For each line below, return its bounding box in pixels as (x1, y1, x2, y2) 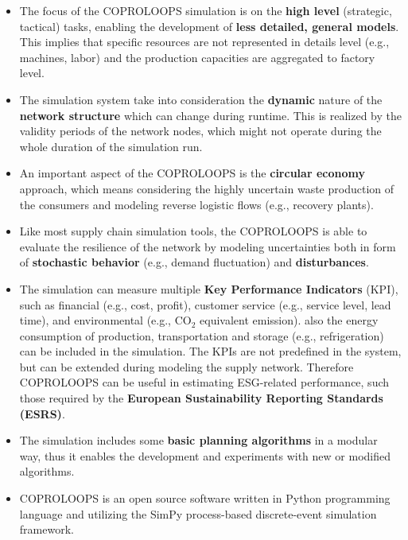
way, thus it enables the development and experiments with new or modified (19, 447, 391, 464)
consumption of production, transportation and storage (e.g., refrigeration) (19, 327, 384, 344)
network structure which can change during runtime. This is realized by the (19, 107, 402, 123)
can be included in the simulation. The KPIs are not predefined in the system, (19, 343, 402, 359)
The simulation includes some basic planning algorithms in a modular (19, 432, 378, 449)
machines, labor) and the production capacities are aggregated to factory (19, 49, 375, 65)
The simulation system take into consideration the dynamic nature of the (19, 91, 383, 107)
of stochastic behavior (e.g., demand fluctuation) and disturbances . (19, 254, 369, 270)
